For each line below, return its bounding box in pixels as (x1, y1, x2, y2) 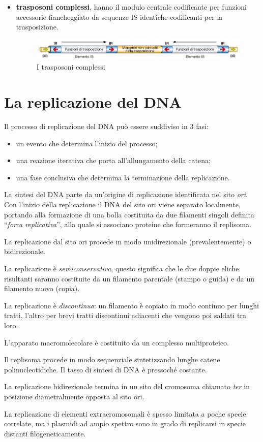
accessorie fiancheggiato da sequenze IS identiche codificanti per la (16, 11, 223, 22)
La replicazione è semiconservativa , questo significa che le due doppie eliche (4, 263, 239, 273)
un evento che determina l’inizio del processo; (16, 138, 158, 148)
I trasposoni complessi (36, 61, 105, 72)
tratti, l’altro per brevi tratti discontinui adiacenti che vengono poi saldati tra (4, 310, 247, 321)
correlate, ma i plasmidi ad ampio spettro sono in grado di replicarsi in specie (4, 418, 246, 429)
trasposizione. (16, 21, 59, 32)
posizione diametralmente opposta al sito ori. (4, 391, 144, 401)
